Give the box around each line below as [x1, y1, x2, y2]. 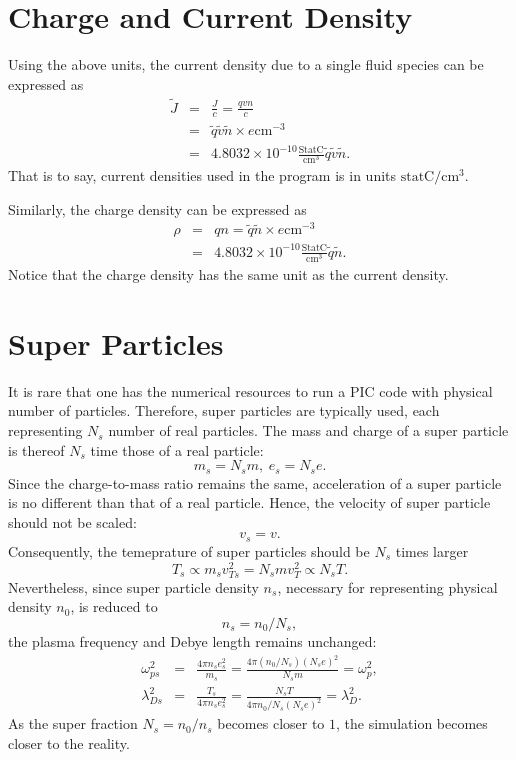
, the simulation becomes [336, 713, 488, 734]
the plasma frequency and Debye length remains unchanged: [8, 630, 377, 651]
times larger [395, 540, 469, 561]
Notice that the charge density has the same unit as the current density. [8, 264, 449, 285]
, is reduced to [70, 596, 158, 617]
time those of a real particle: [90, 439, 264, 460]
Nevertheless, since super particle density [8, 576, 259, 597]
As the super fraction [8, 713, 138, 734]
